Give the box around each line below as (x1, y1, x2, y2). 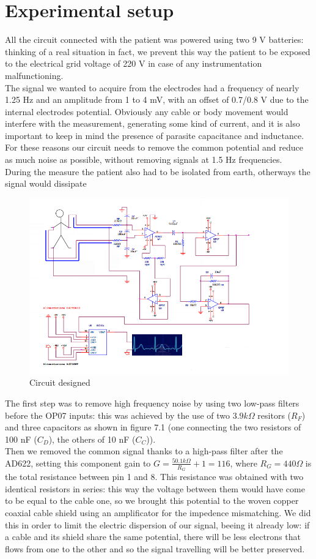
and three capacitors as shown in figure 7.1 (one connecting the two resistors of (5, 421, 301, 433)
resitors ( (257, 408, 292, 421)
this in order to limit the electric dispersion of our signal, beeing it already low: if (5, 518, 310, 531)
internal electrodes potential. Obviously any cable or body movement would (5, 105, 288, 118)
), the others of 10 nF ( (48, 432, 136, 445)
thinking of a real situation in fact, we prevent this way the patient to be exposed (5, 45, 310, 58)
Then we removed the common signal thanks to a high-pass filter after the (5, 445, 283, 457)
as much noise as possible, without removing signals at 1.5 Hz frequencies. (5, 153, 282, 166)
